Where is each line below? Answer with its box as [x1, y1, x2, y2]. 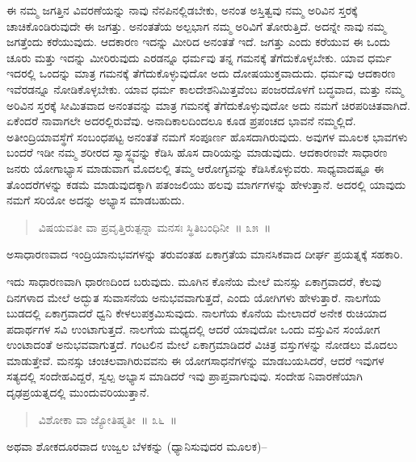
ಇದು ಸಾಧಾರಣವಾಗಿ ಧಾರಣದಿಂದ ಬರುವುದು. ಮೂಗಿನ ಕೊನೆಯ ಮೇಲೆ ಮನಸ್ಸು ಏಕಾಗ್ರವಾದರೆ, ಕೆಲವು [6, 272, 381, 289]
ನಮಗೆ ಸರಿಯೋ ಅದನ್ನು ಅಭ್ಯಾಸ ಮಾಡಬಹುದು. [6, 191, 185, 208]
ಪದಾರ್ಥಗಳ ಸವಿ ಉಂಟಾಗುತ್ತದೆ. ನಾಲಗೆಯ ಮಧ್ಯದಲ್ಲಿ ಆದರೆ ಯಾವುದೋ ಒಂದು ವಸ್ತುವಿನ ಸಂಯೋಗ [6, 320, 380, 337]
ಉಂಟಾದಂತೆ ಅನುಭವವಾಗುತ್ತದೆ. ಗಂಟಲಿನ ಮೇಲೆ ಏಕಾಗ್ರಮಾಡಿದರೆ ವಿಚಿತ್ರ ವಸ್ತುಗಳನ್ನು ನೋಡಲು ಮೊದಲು [6, 336, 398, 353]
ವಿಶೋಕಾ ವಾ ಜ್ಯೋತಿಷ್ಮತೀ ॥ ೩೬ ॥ [38, 410, 178, 427]
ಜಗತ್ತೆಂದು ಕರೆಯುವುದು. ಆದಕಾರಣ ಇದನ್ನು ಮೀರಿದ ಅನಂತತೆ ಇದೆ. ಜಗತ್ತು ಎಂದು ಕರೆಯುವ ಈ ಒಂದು [6, 33, 391, 50]
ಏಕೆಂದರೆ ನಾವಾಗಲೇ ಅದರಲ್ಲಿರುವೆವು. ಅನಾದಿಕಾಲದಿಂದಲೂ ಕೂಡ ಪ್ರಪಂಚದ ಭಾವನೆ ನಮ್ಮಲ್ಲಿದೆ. [6, 112, 356, 129]
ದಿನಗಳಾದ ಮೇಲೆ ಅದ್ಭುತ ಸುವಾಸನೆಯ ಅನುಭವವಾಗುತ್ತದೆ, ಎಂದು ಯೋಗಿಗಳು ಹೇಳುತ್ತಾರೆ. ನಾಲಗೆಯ [6, 288, 381, 305]
